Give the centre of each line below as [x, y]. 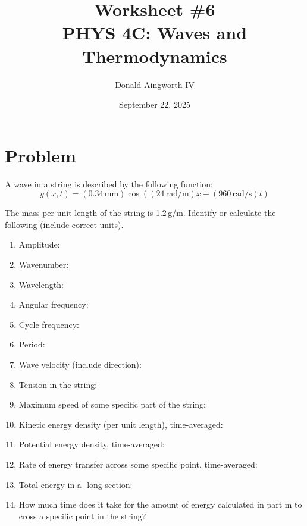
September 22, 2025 [155, 104]
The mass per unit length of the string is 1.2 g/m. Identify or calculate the [140, 213]
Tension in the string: [58, 384]
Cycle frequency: [49, 324]
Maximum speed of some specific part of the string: [112, 404]
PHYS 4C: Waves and [155, 32]
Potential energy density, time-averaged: [92, 444]
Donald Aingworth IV [155, 84]
